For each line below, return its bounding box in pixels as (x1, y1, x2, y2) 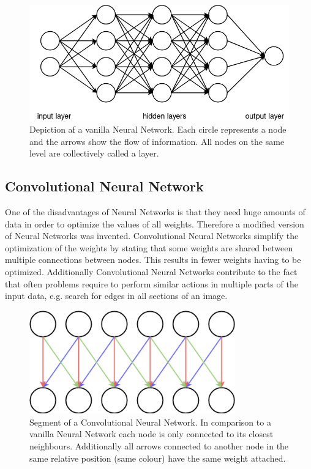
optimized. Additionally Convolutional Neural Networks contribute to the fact (5, 265, 298, 278)
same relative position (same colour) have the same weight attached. (29, 451, 286, 464)
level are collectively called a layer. (29, 147, 159, 160)
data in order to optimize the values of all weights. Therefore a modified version (5, 217, 304, 230)
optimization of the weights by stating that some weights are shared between (5, 241, 293, 254)
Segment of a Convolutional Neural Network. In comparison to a (29, 415, 271, 428)
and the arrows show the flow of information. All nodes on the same (29, 135, 285, 147)
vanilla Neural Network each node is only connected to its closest (29, 427, 274, 440)
